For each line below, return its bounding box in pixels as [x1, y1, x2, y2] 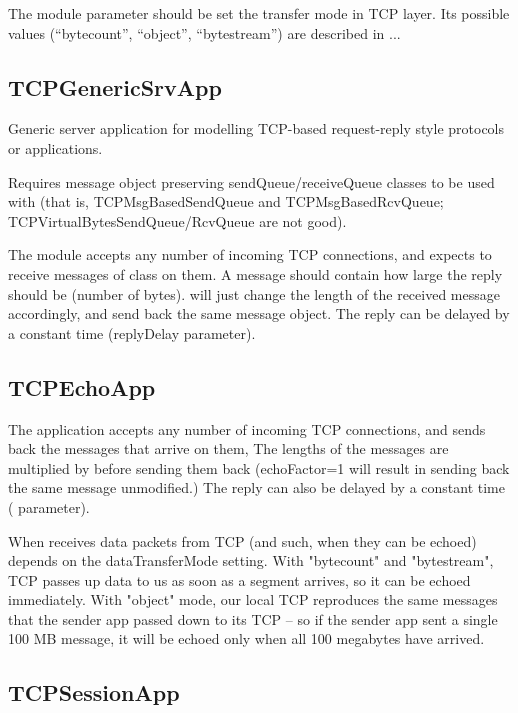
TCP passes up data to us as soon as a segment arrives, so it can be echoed [8, 569, 471, 590]
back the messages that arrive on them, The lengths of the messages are [8, 438, 449, 459]
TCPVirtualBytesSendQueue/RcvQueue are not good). [8, 210, 347, 231]
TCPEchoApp [8, 371, 156, 402]
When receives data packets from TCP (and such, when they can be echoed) [8, 530, 477, 551]
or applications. [8, 137, 103, 158]
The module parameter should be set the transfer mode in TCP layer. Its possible [8, 3, 510, 23]
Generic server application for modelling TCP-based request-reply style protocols [8, 118, 505, 139]
